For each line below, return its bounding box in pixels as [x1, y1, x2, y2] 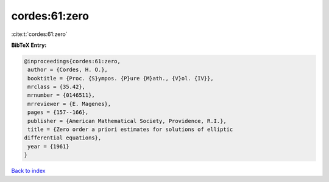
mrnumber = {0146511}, [27, 92, 96, 99]
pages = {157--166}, [27, 109, 89, 116]
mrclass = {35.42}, [27, 83, 85, 91]
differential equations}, [24, 135, 102, 141]
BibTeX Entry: [11, 41, 47, 49]
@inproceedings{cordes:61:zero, [24, 58, 121, 65]
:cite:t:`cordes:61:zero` [11, 30, 68, 38]
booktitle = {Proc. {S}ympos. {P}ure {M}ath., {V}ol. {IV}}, [27, 75, 214, 82]
